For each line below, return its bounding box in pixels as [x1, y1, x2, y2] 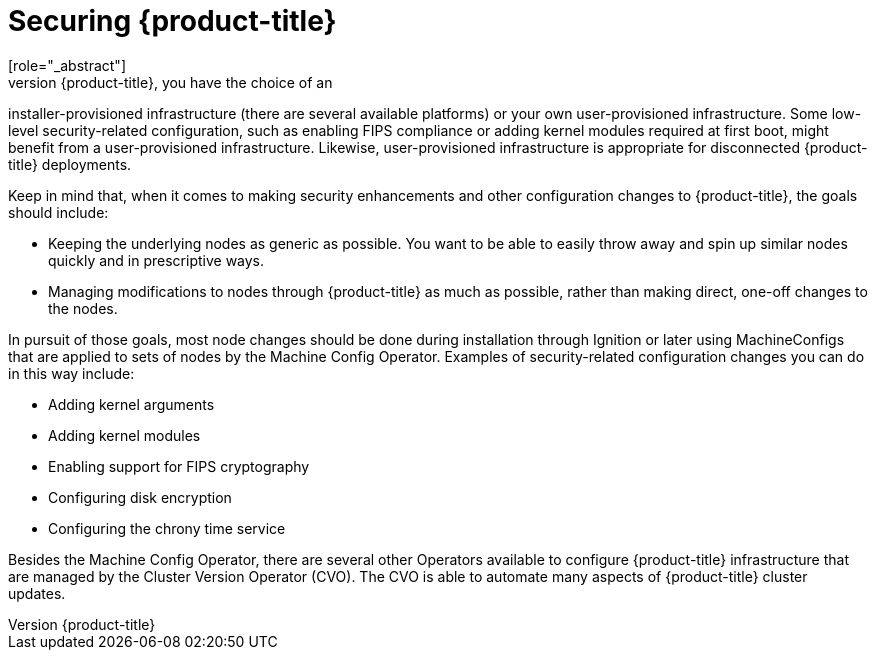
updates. [8, 584, 66, 602]
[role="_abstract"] [8, 56, 127, 74]
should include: [8, 203, 109, 221]
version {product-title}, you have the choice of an [8, 73, 333, 91]
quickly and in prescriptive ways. [48, 251, 265, 269]
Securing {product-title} [8, 4, 337, 38]
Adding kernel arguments [48, 395, 215, 413]
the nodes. [48, 299, 118, 317]
